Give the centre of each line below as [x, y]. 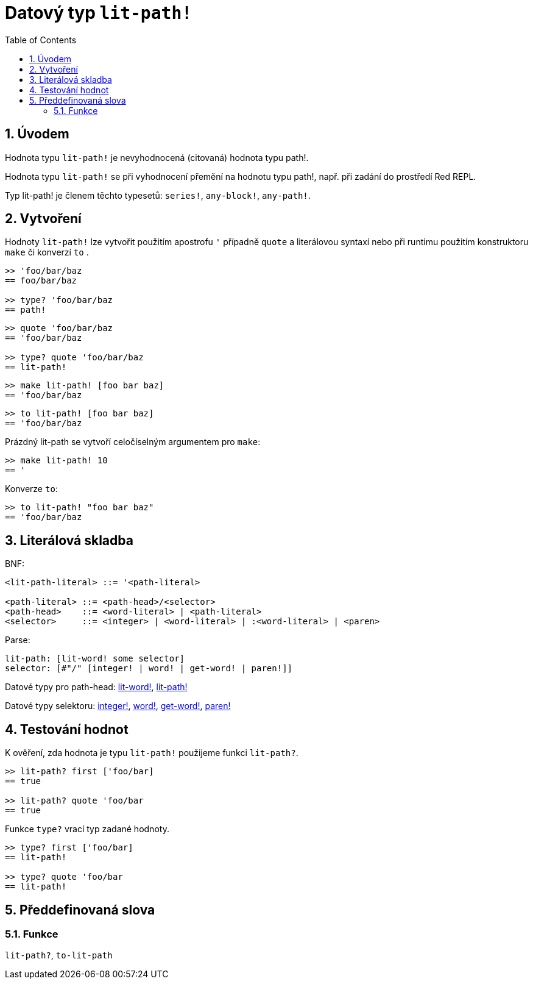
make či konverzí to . [47, 252]
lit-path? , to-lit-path [59, 955]
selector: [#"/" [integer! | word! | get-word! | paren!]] [149, 668]
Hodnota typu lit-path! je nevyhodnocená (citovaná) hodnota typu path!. [157, 157]
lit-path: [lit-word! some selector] [95, 659]
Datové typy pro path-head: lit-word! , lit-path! [96, 687]
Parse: [18, 640]
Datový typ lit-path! [99, 13]
